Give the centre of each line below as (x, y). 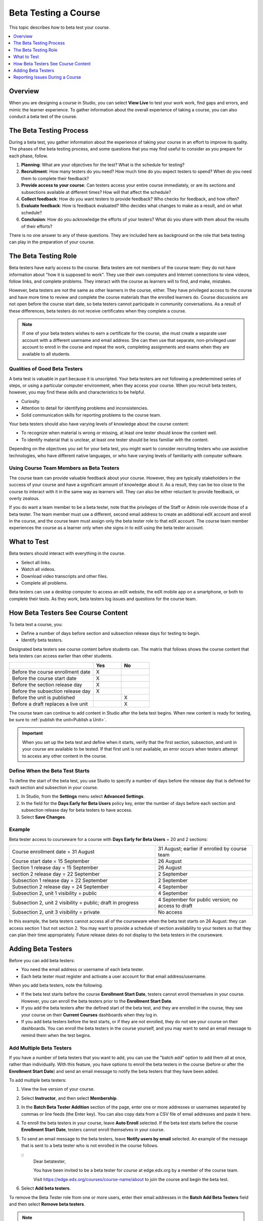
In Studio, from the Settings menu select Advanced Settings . (83, 797)
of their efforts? (37, 226)
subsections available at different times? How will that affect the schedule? (96, 192)
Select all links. (36, 562)
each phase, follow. (28, 156)
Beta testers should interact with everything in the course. (67, 553)
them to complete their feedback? (55, 178)
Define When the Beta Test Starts (49, 771)
